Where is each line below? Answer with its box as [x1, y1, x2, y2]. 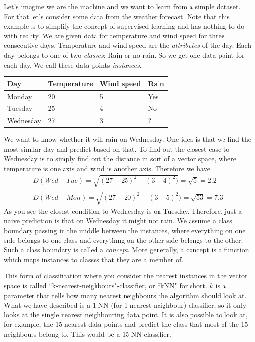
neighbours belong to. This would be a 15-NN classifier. [4, 328, 171, 339]
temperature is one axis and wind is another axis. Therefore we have [4, 163, 210, 173]
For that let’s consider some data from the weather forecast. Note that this [4, 11, 230, 21]
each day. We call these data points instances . [4, 59, 142, 69]
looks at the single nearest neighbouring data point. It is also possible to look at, [4, 309, 248, 319]
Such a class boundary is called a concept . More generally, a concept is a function [4, 244, 249, 255]
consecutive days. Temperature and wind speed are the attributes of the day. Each [4, 40, 252, 50]
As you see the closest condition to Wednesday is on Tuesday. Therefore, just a [4, 205, 242, 216]
